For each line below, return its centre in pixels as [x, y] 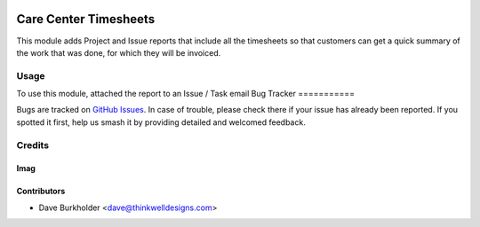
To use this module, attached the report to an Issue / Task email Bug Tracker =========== [186, 94]
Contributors [41, 192]
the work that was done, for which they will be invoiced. [119, 52]
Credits [32, 145]
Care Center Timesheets [86, 19]
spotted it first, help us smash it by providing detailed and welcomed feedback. [161, 122]
